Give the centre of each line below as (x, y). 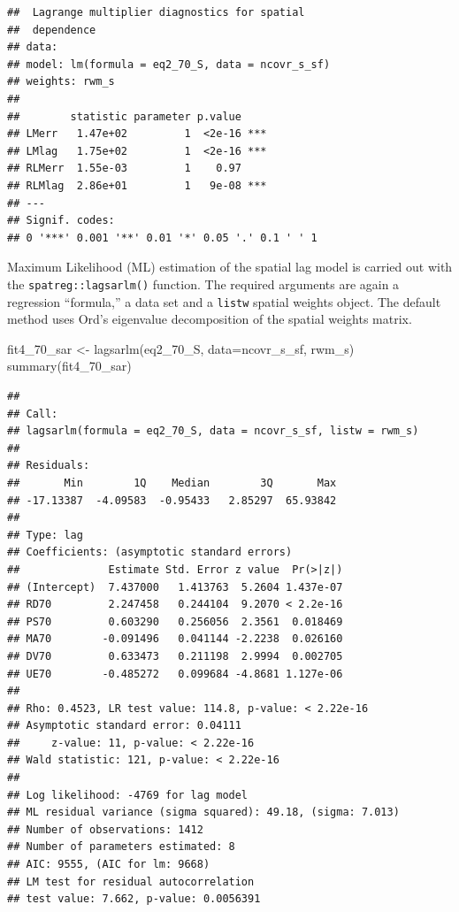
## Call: (33, 414)
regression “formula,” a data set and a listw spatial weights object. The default (224, 301)
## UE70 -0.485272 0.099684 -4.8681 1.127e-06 (175, 674)
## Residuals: (49, 466)
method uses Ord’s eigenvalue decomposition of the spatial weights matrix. (210, 319)
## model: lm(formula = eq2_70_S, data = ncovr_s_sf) (169, 64)
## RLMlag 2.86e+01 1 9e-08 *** (137, 185)
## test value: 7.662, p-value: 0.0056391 (134, 899)
